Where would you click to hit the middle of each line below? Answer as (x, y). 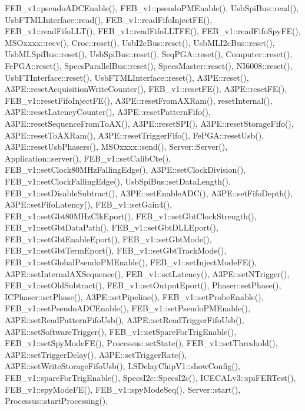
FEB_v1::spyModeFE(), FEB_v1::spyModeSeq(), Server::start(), (123, 389)
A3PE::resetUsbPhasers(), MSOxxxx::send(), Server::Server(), (116, 147)
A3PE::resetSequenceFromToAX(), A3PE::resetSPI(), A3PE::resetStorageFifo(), (149, 123)
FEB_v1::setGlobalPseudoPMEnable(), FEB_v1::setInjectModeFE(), (131, 262)
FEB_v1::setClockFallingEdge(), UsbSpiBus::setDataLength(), (118, 181)
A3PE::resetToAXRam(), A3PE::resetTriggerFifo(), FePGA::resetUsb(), (135, 135)
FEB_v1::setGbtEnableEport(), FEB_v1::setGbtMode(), (108, 239)
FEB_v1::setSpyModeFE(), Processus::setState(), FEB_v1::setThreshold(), (141, 343)
